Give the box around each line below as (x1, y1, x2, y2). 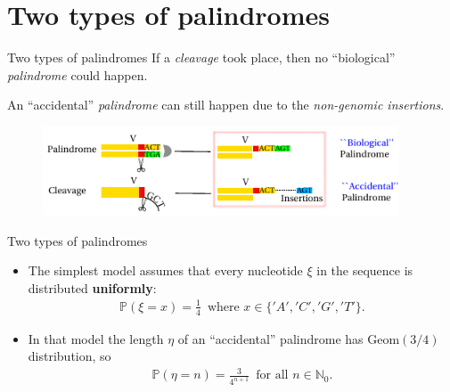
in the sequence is (316, 261, 413, 280)
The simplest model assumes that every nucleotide (28, 261, 303, 280)
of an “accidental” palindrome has (177, 329, 364, 347)
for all (256, 369, 289, 382)
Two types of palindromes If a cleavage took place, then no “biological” (7, 48, 396, 67)
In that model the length (28, 329, 164, 347)
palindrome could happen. (7, 65, 148, 84)
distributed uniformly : (28, 278, 157, 297)
